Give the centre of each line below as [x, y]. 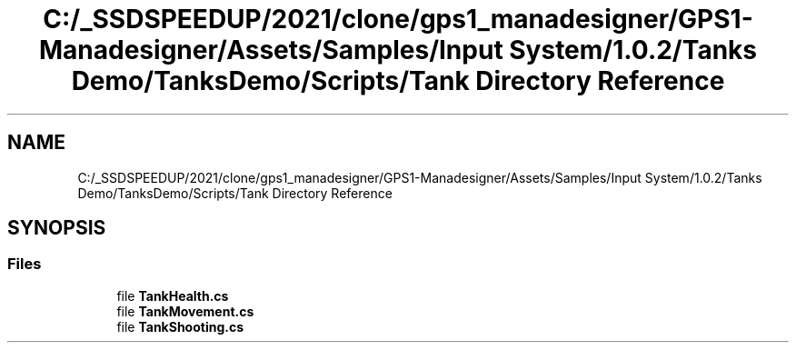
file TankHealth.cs [173, 295]
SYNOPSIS [57, 228]
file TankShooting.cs [180, 326]
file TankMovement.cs [185, 311]
